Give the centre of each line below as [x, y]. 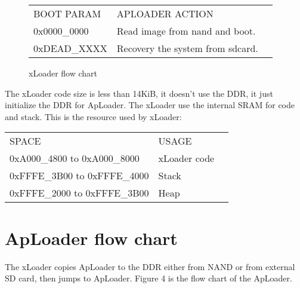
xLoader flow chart [63, 73]
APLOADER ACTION [165, 13]
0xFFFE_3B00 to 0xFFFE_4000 [79, 176]
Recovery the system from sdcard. [187, 48]
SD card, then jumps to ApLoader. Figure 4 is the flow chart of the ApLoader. [149, 278]
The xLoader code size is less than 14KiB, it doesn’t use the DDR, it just [139, 93]
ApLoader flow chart [91, 238]
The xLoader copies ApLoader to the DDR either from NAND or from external [150, 266]
